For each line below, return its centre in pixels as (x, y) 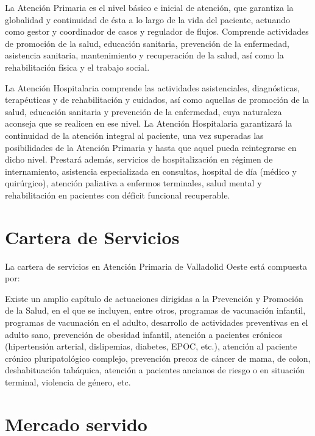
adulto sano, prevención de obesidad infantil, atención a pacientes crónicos (144, 334)
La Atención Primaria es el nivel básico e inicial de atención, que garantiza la (149, 7)
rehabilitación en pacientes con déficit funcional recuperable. (118, 195)
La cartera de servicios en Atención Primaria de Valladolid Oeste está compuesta (156, 266)
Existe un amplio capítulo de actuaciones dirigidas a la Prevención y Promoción (154, 298)
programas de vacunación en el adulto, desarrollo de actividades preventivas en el (157, 322)
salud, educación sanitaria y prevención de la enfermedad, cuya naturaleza (143, 111)
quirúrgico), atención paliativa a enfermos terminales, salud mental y (133, 183)
